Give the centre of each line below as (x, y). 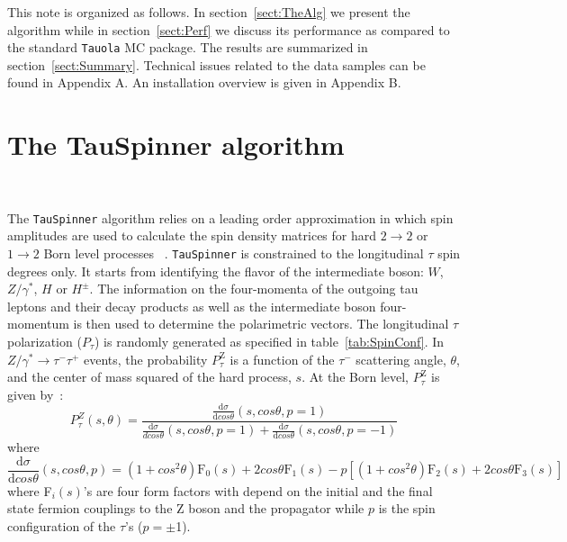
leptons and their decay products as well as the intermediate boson (192, 306)
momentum (38, 324)
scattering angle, (401, 359)
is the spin (407, 508)
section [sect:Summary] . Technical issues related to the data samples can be (216, 64)
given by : (36, 394)
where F (30, 490)
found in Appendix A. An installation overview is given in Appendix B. (204, 82)
